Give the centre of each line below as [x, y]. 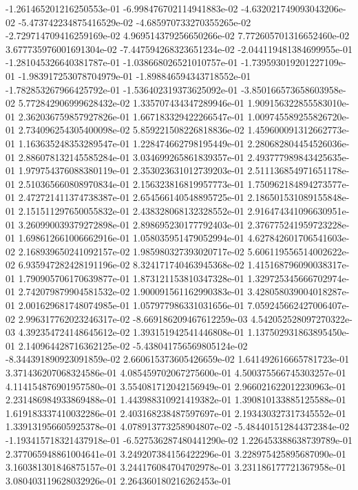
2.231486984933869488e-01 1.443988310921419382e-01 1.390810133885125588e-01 [176, 400]
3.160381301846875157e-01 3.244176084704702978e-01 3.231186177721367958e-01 [176, 467]
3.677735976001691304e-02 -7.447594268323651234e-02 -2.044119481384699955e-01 [179, 49]
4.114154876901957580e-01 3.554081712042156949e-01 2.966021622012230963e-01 [176, 386]
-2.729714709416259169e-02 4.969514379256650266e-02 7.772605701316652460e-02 [178, 35]
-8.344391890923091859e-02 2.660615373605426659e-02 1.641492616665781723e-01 [178, 359]
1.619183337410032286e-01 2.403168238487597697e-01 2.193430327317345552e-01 [176, 413]
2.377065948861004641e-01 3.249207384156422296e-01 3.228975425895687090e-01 [176, 453]
